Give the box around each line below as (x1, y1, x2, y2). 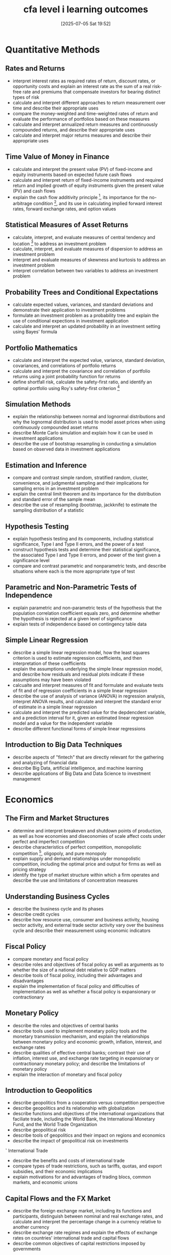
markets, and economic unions (12, 1179, 78, 1185)
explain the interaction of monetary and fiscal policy (12, 1071, 123, 1077)
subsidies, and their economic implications (12, 1169, 103, 1175)
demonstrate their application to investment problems (12, 307, 126, 313)
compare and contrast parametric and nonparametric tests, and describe (12, 563, 166, 569)
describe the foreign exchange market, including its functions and (12, 1208, 152, 1214)
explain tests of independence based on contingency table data (12, 621, 147, 627)
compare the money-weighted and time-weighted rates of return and (12, 110, 158, 116)
